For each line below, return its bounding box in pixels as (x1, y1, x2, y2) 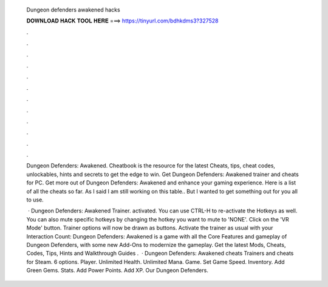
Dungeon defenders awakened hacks (26, 6, 121, 13)
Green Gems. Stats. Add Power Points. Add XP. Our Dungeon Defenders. (26, 267, 209, 274)
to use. (26, 196, 44, 203)
